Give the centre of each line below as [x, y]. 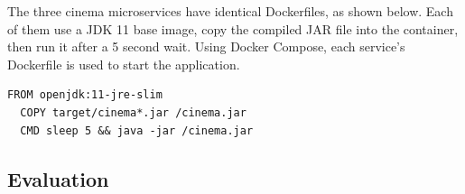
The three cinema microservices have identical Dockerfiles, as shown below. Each [230, 11]
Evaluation [58, 178]
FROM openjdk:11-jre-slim [85, 95]
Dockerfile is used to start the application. [124, 64]
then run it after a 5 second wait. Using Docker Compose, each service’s [206, 46]
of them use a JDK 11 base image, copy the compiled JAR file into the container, [233, 28]
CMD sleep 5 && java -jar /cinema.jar [137, 130]
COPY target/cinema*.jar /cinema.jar [133, 112]
